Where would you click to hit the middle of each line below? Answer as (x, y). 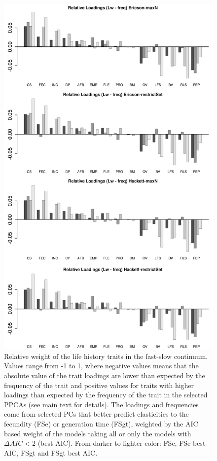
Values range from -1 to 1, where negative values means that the (101, 366)
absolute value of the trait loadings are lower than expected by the (105, 375)
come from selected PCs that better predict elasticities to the (96, 414)
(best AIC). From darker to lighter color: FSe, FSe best (122, 443)
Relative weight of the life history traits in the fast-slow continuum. (106, 356)
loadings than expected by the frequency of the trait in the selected (106, 395)
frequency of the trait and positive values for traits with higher (99, 385)
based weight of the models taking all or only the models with (98, 433)
